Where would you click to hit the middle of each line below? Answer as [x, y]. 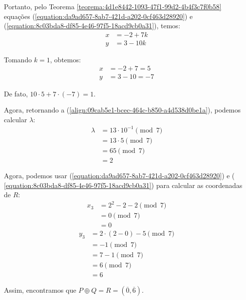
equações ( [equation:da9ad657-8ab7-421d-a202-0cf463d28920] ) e [98, 16]
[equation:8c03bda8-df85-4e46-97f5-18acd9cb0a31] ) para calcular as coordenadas [123, 185]
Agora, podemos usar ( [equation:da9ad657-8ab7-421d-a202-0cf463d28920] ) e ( [119, 175]
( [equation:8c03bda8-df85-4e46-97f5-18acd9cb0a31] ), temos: [92, 26]
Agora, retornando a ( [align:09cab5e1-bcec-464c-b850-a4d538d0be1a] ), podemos [122, 110]
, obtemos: [65, 59]
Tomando [18, 59]
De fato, [16, 93]
